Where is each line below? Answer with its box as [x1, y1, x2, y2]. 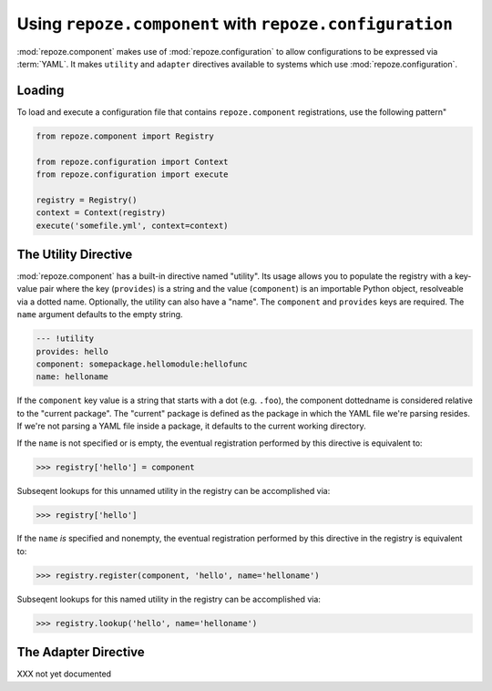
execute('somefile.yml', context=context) [36, 220, 229, 231]
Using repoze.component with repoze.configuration [16, 14, 453, 34]
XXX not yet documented [16, 668, 112, 679]
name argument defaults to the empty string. [16, 309, 183, 320]
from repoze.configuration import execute [36, 170, 229, 180]
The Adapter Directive [16, 645, 145, 660]
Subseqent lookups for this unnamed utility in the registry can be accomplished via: [16, 485, 331, 496]
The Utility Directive [16, 246, 133, 262]
